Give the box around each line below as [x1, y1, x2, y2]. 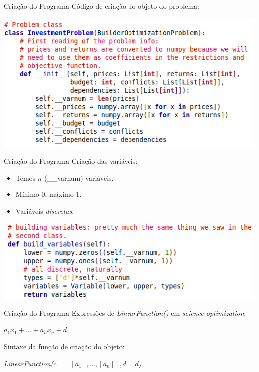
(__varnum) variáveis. [44, 172, 114, 183]
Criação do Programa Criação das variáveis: [4, 156, 138, 166]
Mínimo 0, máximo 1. [15, 189, 82, 199]
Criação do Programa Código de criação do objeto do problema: [4, 1, 200, 11]
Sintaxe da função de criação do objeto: [4, 341, 125, 352]
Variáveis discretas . [15, 205, 74, 216]
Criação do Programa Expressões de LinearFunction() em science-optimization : [4, 307, 246, 318]
